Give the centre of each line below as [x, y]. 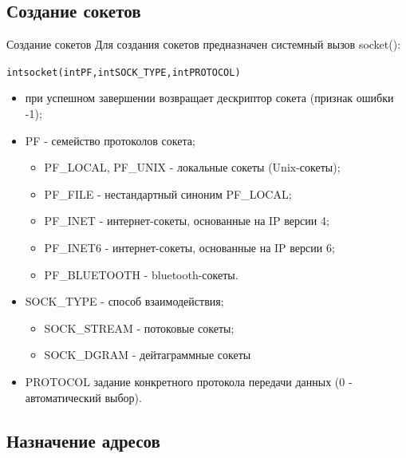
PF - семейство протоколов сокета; [110, 140]
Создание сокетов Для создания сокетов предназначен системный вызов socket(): [204, 44]
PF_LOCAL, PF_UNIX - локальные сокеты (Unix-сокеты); [192, 167]
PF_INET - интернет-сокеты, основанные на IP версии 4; [187, 221]
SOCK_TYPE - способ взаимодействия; [124, 301]
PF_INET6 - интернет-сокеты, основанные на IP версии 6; [189, 248]
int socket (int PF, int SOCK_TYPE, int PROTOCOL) [124, 72]
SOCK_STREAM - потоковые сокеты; [139, 328]
